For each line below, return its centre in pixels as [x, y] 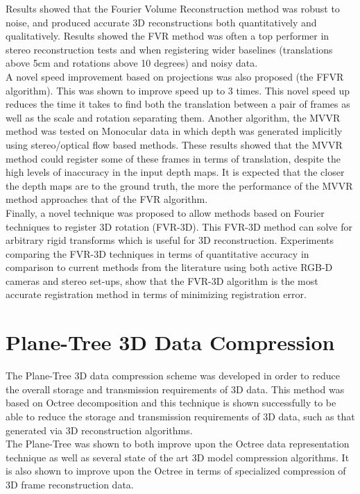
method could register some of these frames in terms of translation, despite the [173, 158]
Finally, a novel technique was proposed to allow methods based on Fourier [165, 212]
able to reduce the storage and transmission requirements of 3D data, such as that [180, 416]
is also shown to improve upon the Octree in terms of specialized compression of [176, 471]
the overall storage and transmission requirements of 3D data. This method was [175, 389]
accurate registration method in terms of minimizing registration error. [156, 294]
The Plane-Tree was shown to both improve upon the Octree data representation [178, 444]
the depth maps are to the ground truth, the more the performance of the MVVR [179, 185]
